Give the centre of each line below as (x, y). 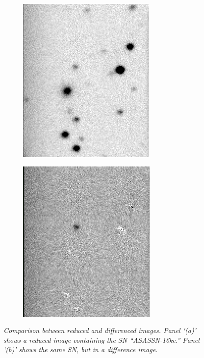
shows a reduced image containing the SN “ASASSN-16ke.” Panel (102, 340)
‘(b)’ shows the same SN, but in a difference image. (81, 349)
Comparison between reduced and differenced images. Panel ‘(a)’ (100, 330)
